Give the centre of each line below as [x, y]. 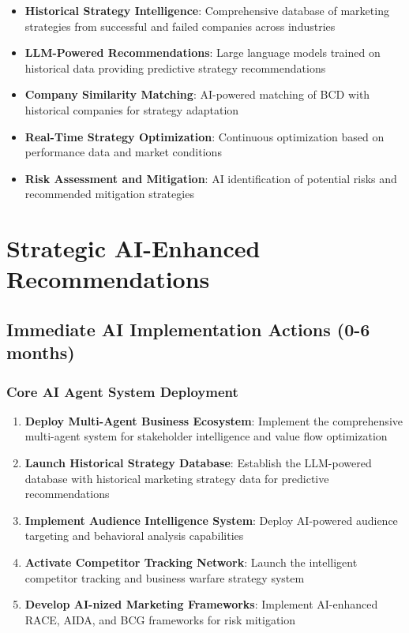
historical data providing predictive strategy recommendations [175, 67]
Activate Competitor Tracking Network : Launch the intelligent [191, 562]
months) [41, 352]
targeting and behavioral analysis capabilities [134, 536]
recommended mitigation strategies [109, 194]
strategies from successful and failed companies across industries [180, 26]
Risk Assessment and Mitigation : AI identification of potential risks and [211, 178]
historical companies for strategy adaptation [132, 109]
